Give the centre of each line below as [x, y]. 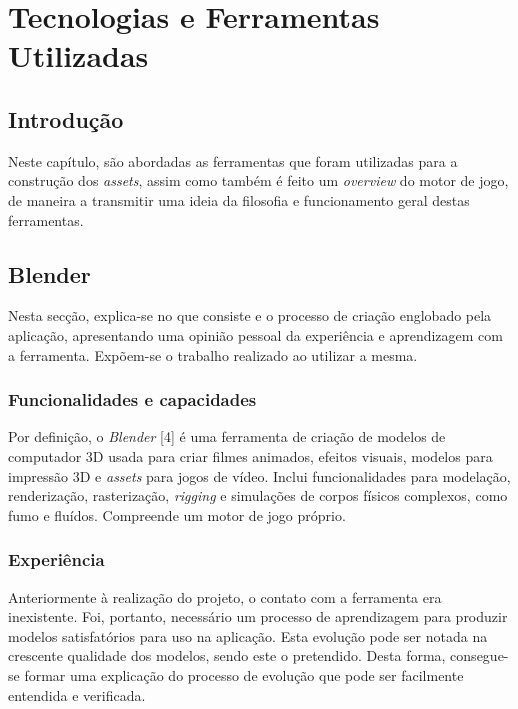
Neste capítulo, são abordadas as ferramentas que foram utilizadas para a [233, 160]
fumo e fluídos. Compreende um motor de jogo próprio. [177, 514]
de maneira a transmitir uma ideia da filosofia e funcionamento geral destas [239, 199]
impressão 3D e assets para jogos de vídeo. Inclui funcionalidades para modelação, [259, 475]
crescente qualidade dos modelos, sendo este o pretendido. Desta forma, [227, 655]
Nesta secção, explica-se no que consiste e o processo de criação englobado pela [250, 315]
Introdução [66, 118]
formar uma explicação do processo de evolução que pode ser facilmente [244, 674]
